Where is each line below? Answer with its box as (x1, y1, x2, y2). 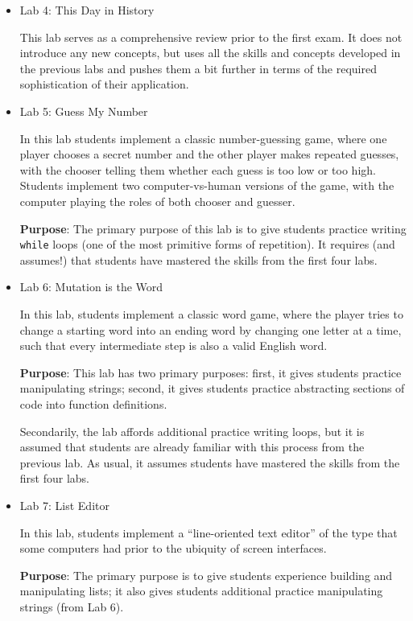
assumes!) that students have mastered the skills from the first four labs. (19, 251, 378, 268)
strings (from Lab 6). (19, 598, 124, 615)
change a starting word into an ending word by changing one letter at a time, (19, 321, 402, 338)
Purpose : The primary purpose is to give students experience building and (19, 566, 393, 583)
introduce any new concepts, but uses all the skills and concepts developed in (19, 44, 401, 61)
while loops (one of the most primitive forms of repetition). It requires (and (19, 236, 395, 253)
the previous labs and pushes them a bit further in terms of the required (19, 60, 377, 76)
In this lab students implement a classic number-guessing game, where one (19, 130, 387, 146)
